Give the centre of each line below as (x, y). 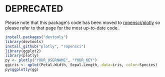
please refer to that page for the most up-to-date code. (62, 27)
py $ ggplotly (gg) (22, 70)
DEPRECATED (34, 9)
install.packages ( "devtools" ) (37, 37)
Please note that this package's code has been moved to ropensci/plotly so (83, 22)
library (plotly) (22, 55)
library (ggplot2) (23, 51)
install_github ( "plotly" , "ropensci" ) (45, 46)
